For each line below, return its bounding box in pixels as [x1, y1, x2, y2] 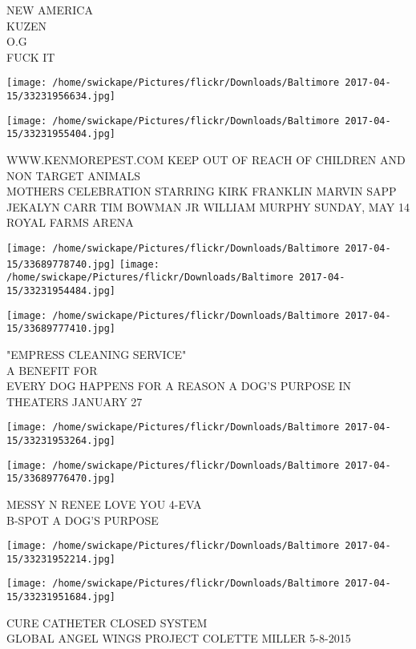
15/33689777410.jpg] [6, 323, 116, 335]
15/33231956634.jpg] [6, 91, 116, 103]
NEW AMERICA [6, 2, 93, 18]
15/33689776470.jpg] [6, 473, 116, 485]
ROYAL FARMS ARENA [6, 214, 134, 231]
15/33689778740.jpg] [6, 258, 116, 270]
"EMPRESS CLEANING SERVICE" [6, 345, 187, 362]
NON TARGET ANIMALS [6, 167, 141, 183]
